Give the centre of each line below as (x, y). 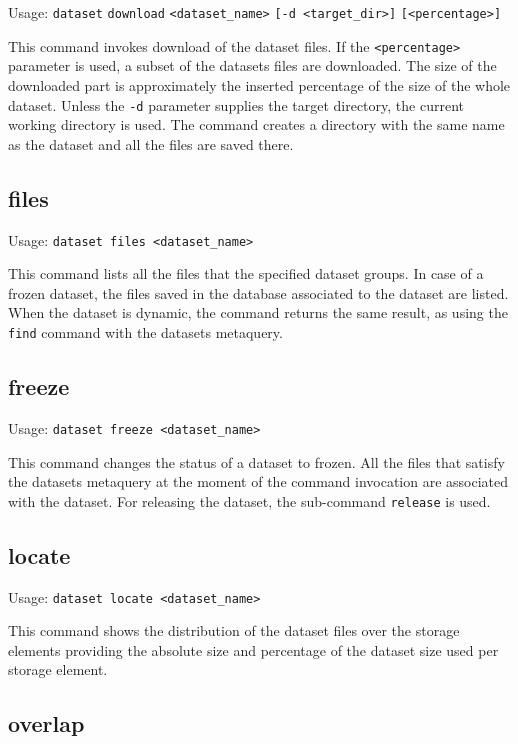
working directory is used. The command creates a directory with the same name (256, 124)
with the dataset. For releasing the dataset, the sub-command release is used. (249, 500)
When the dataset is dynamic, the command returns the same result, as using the (258, 312)
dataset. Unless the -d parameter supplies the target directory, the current (236, 104)
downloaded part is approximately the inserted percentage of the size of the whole (259, 84)
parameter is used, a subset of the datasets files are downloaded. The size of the (252, 65)
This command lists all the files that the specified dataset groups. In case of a (246, 273)
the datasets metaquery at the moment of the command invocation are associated (258, 481)
